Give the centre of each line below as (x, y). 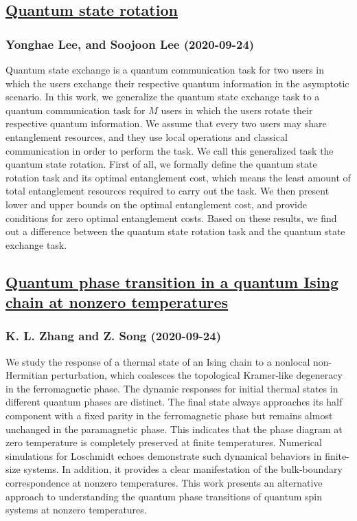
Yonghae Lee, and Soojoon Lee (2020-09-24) (130, 44)
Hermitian (27, 375)
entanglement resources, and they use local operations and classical (147, 136)
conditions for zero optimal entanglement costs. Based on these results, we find (171, 218)
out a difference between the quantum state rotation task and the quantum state (175, 231)
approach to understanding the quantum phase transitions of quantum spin (164, 496)
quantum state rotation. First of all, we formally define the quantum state (161, 164)
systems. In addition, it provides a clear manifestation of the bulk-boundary (183, 469)
